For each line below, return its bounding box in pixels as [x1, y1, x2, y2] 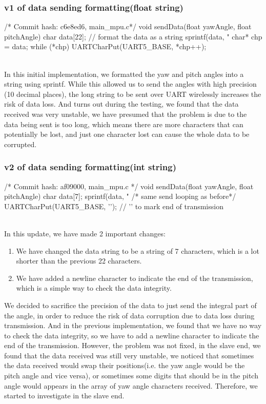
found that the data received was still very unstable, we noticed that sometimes [4, 350, 254, 360]
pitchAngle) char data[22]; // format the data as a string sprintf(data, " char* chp [4, 31, 262, 42]
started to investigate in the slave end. [4, 390, 125, 401]
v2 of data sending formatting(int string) [4, 160, 176, 173]
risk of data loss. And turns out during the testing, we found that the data [4, 98, 239, 109]
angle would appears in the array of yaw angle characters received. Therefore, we [4, 380, 258, 391]
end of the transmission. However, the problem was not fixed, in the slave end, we [4, 340, 261, 351]
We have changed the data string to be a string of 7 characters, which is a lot [16, 245, 259, 256]
